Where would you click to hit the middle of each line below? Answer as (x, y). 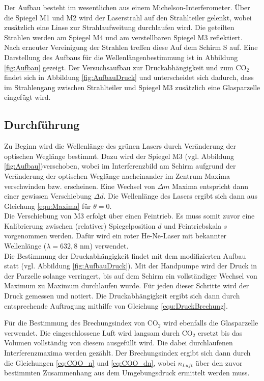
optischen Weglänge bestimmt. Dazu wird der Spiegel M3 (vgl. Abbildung (119, 156)
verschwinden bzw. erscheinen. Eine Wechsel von (80, 186)
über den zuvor (219, 362)
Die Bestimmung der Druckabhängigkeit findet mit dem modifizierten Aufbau (125, 255)
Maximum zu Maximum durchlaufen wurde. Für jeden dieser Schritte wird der (127, 285)
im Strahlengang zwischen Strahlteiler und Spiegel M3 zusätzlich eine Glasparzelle (132, 87)
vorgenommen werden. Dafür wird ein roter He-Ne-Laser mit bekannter (115, 236)
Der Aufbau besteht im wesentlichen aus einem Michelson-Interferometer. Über (127, 7)
